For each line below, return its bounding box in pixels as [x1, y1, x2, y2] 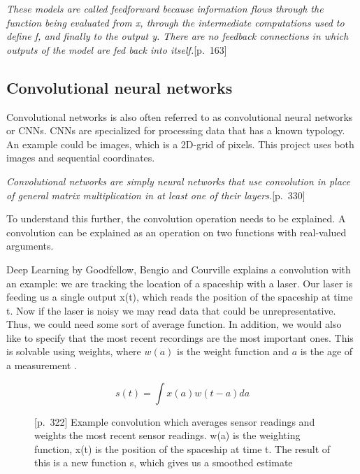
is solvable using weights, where [6, 344, 141, 359]
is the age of [300, 344, 353, 359]
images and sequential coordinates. [6, 150, 155, 165]
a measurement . [6, 358, 77, 373]
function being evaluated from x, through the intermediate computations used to [6, 15, 345, 29]
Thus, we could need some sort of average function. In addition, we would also [6, 317, 342, 331]
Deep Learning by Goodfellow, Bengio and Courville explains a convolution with [6, 261, 351, 276]
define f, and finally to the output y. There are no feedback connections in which [6, 29, 349, 43]
